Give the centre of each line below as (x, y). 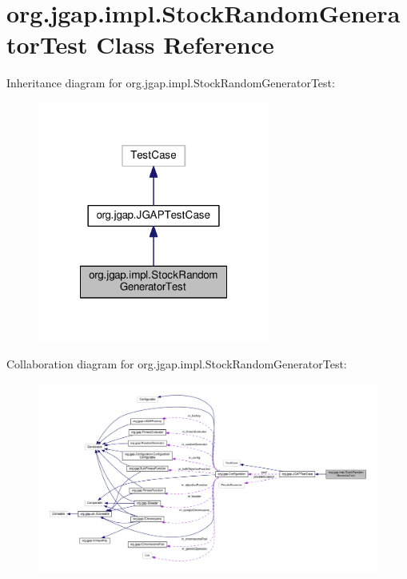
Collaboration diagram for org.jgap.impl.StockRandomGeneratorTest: (177, 364)
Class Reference (185, 44)
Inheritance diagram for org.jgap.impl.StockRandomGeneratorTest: (171, 83)
